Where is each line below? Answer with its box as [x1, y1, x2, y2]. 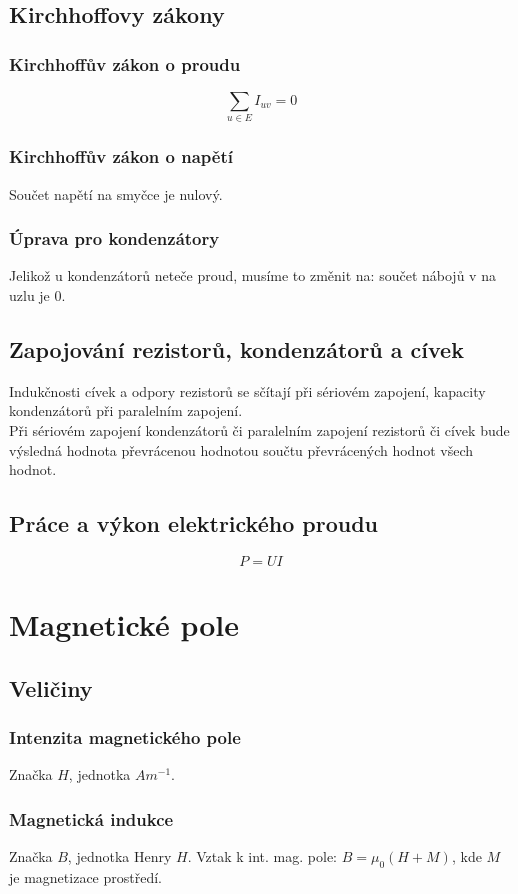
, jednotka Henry [67, 846, 172, 867]
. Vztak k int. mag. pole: [187, 846, 338, 867]
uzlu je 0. [9, 284, 66, 305]
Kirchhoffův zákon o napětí [9, 144, 233, 169]
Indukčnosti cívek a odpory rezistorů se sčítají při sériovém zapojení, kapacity [9, 380, 486, 401]
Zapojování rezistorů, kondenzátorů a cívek [9, 333, 464, 364]
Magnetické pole [9, 604, 239, 645]
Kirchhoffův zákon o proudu [9, 51, 241, 76]
